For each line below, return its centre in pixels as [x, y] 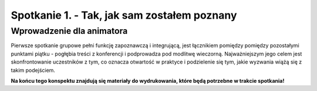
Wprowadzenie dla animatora [69, 31]
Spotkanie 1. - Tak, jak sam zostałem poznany [124, 15]
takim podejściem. [33, 70]
